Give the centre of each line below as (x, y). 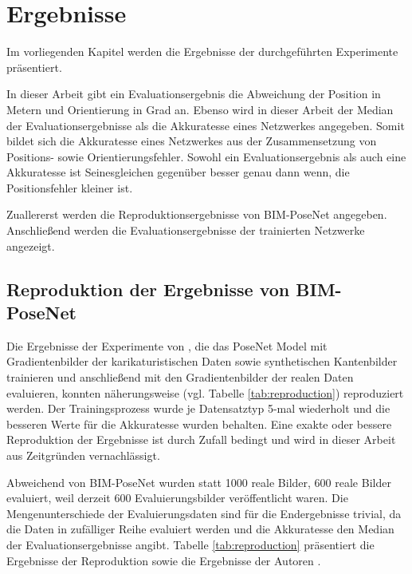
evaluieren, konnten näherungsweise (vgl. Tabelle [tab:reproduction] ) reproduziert (205, 392)
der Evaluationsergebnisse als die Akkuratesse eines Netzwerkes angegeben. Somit (206, 125)
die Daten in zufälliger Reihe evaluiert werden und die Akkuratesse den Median (200, 529)
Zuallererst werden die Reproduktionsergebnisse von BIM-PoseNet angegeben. (197, 214)
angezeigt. (31, 245)
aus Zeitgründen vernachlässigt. (83, 455)
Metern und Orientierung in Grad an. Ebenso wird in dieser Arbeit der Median (200, 109)
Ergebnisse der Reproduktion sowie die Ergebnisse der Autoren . (164, 560)
